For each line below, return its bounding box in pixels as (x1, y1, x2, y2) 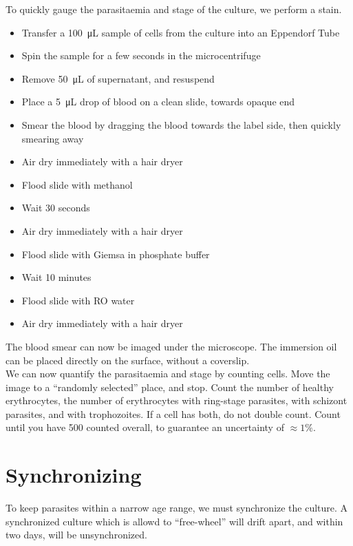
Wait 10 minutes (21, 270, 92, 284)
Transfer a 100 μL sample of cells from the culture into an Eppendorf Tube (21, 25, 340, 39)
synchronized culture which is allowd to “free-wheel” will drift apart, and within (6, 514, 343, 528)
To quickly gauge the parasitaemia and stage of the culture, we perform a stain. (6, 2, 342, 16)
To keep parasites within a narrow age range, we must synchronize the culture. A (6, 501, 348, 515)
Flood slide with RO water (21, 293, 135, 307)
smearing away (21, 131, 84, 145)
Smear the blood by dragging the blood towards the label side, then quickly (21, 117, 341, 132)
